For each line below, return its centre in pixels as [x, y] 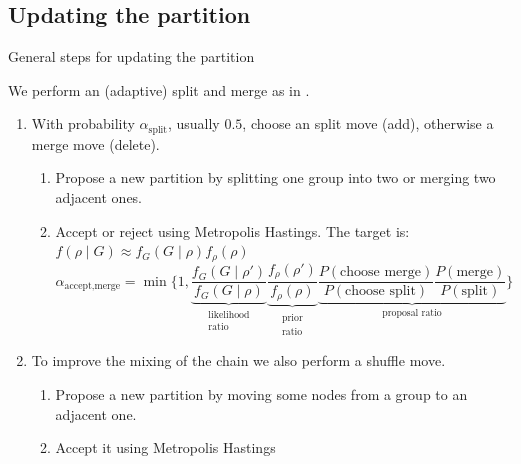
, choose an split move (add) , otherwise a [368, 123]
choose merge [380, 272]
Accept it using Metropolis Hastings [165, 447]
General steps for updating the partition [131, 56]
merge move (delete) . [95, 143]
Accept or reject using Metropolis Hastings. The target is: [232, 230]
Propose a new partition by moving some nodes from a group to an [261, 394]
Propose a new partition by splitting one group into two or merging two [275, 177]
